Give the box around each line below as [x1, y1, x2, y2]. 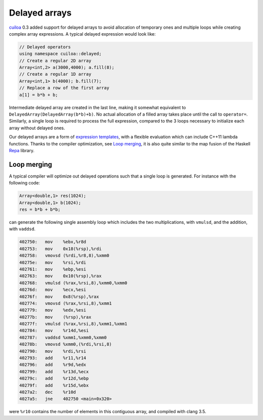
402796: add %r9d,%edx [19, 362, 86, 368]
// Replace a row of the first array [19, 85, 110, 91]
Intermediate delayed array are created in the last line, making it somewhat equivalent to [9, 104, 186, 110]
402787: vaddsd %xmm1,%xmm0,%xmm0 [19, 335, 107, 340]
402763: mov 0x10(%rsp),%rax [19, 273, 102, 279]
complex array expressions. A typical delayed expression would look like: [9, 31, 156, 37]
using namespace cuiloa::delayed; [19, 51, 102, 57]
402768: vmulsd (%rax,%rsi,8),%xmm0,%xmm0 [19, 280, 128, 285]
